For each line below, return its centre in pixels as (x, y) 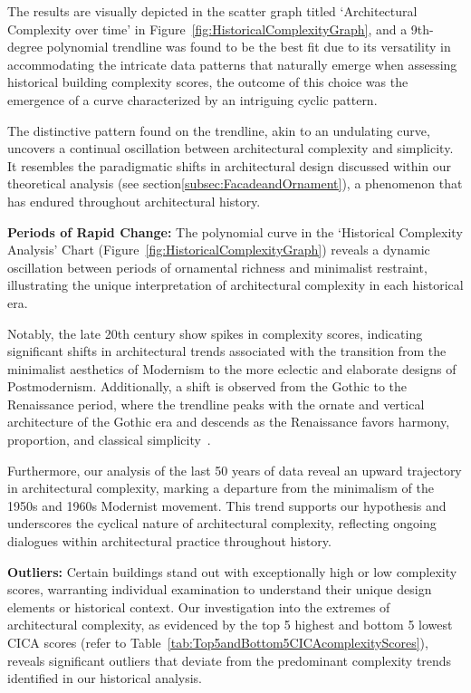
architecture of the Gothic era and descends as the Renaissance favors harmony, (229, 422)
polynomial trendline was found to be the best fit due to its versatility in (249, 47)
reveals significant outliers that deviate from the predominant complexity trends (230, 660)
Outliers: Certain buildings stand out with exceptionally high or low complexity (232, 571)
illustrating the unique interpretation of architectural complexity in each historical (235, 285)
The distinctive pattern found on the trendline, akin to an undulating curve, (219, 130)
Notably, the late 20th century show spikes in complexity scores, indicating (215, 333)
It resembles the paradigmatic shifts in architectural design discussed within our (230, 165)
